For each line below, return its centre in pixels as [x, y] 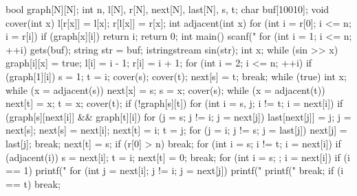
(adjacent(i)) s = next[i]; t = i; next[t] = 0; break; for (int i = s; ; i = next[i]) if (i [178, 157]
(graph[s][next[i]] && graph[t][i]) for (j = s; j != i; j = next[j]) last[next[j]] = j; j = [178, 116]
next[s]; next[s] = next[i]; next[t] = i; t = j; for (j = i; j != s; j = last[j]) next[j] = [176, 130]
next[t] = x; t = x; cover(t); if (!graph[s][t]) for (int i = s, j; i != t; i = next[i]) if [174, 103]
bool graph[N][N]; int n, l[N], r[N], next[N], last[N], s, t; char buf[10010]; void [167, 9]
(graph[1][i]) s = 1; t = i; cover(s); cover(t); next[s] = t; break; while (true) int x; [176, 76]
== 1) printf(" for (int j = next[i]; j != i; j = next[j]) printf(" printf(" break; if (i [175, 170]
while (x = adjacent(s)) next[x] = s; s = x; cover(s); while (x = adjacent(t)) [165, 89]
